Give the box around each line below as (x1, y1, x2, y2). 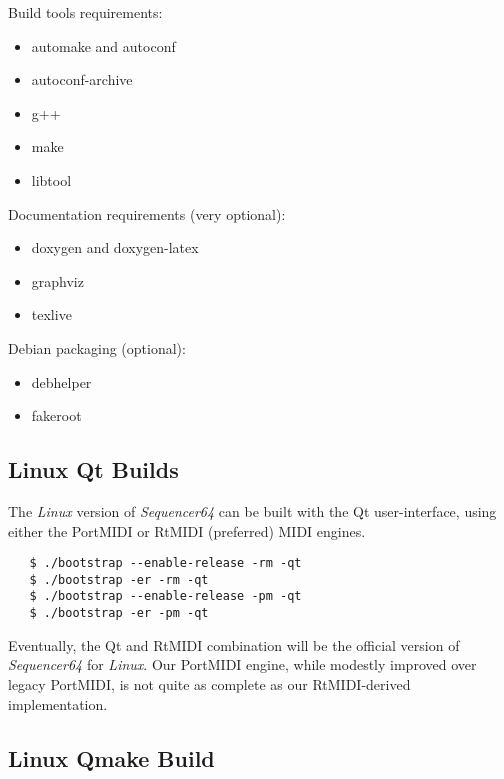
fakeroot (31, 405, 82, 426)
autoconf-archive (31, 69, 133, 90)
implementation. (8, 693, 108, 714)
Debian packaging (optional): (8, 337, 186, 358)
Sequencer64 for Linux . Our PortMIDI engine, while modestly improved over (8, 654, 477, 675)
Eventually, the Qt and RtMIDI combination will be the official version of (8, 634, 460, 655)
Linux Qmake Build (8, 742, 215, 773)
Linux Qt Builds (8, 454, 179, 485)
